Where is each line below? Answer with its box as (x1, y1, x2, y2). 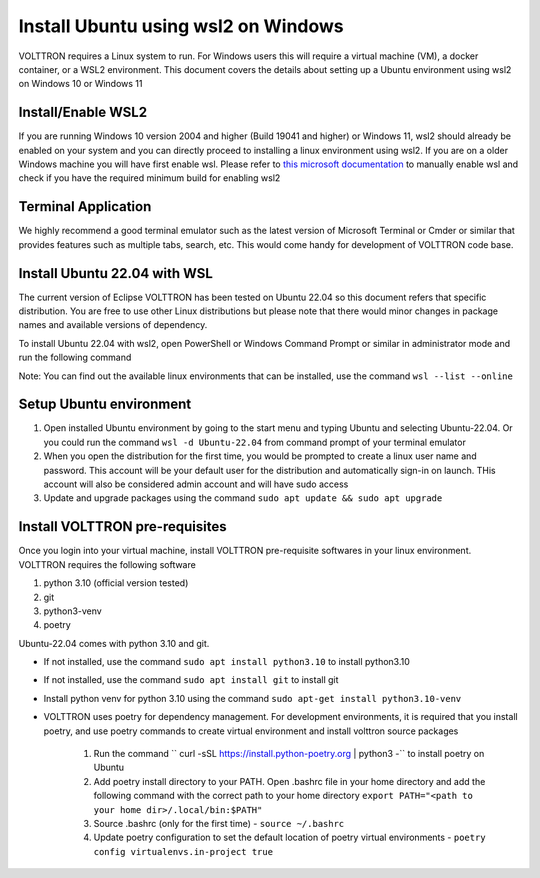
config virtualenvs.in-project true (93, 846, 274, 857)
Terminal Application (18, 198, 152, 215)
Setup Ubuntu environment (18, 396, 192, 413)
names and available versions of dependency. (18, 319, 208, 331)
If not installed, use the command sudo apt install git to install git (43, 674, 339, 686)
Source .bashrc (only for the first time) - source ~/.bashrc (93, 817, 345, 829)
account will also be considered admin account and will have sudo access (43, 478, 349, 490)
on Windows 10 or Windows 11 (18, 78, 143, 90)
